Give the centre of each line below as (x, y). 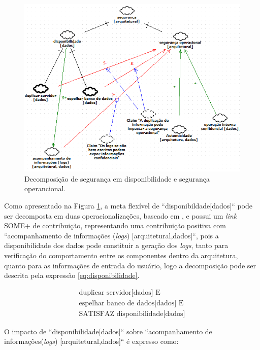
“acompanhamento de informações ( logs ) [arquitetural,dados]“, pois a (111, 235)
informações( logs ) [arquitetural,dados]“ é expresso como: (91, 341)
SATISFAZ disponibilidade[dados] (132, 314)
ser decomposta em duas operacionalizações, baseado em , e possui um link (121, 215)
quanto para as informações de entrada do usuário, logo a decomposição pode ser (130, 265)
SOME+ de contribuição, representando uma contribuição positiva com (115, 225)
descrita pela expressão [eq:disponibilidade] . (72, 275)
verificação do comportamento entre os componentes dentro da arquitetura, (121, 255)
